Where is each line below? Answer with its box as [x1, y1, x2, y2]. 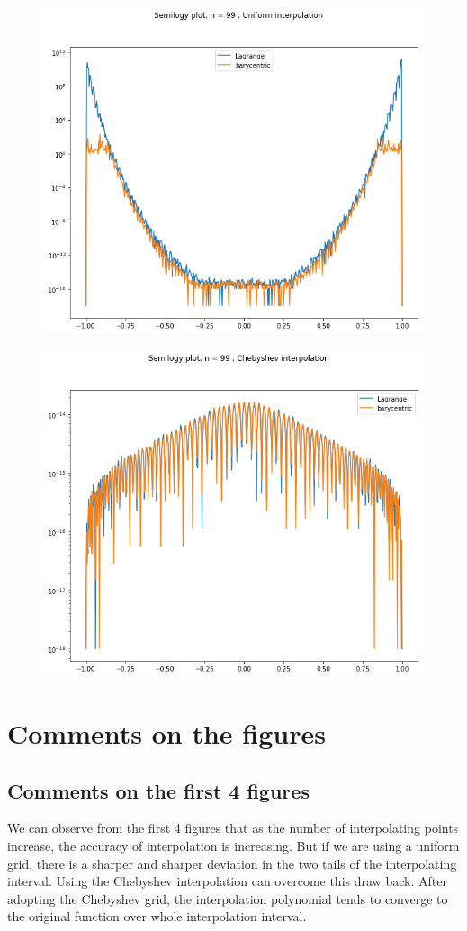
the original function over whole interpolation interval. [7, 907, 307, 926]
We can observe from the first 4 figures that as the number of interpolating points [7, 818, 459, 837]
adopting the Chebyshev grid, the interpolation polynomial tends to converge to [7, 889, 448, 908]
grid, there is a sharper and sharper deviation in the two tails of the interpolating [7, 854, 457, 872]
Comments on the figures [7, 715, 326, 752]
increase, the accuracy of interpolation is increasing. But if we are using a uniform [7, 836, 460, 855]
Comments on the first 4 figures [7, 776, 310, 804]
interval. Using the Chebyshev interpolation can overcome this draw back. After [7, 872, 447, 890]
